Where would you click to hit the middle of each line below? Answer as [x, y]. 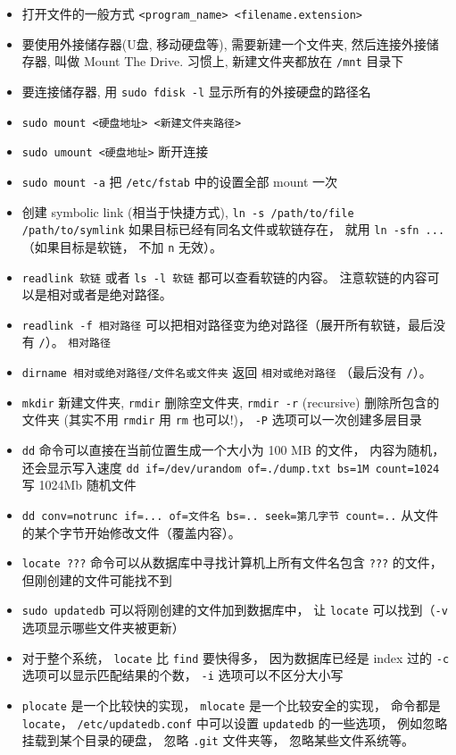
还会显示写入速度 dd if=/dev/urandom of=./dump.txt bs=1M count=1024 [231, 467]
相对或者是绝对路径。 [109, 294]
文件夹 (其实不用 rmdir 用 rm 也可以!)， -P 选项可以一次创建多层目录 [222, 419]
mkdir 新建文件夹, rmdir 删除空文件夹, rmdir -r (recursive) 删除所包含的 [231, 402]
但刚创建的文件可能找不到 [97, 579]
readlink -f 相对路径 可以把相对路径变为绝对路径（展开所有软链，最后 [227, 324]
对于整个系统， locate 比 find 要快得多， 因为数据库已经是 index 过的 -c [236, 657]
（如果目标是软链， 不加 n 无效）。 [122, 246]
